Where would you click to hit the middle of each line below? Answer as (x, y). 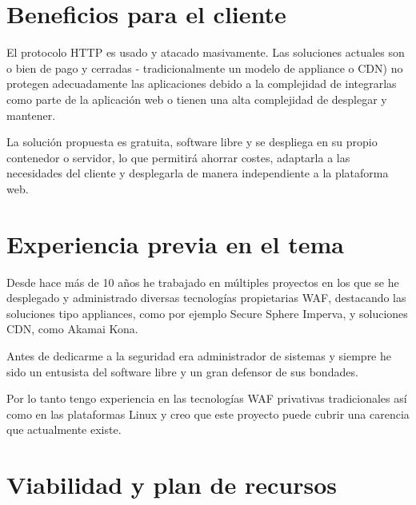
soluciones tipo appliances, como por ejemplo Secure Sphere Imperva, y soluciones (207, 313)
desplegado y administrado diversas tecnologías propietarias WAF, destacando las (206, 298)
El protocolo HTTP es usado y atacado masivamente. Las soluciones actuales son (206, 52)
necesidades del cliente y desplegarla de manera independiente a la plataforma (198, 173)
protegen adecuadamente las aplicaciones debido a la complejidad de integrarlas (202, 84)
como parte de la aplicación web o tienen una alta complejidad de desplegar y (197, 99)
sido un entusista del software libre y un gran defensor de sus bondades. (182, 371)
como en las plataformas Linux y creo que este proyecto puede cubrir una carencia (208, 414)
